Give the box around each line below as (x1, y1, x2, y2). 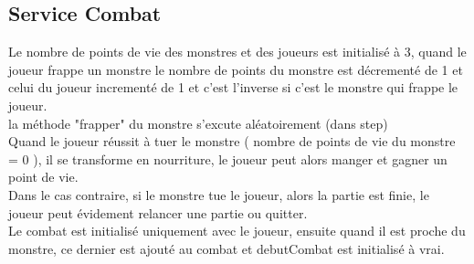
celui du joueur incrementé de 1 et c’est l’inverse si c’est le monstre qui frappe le (8, 78, 458, 97)
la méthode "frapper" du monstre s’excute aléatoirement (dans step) (8, 113, 388, 132)
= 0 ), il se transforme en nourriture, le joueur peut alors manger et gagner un (8, 149, 448, 168)
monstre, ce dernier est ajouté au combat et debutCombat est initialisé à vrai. (8, 238, 445, 258)
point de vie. (8, 167, 79, 186)
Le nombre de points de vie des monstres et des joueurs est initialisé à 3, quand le (8, 42, 467, 61)
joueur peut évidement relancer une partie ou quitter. (8, 203, 308, 222)
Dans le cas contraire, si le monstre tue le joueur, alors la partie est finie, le (8, 185, 429, 204)
